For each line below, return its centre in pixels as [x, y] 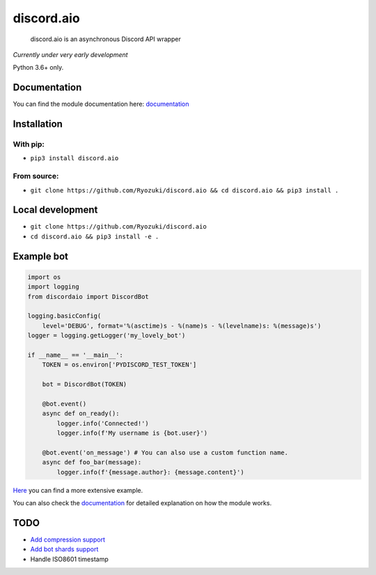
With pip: [29, 144]
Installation [38, 124]
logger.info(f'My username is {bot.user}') [132, 433]
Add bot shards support [64, 549]
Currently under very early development [70, 54]
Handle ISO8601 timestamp [69, 559]
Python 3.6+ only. [38, 68]
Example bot [41, 256]
